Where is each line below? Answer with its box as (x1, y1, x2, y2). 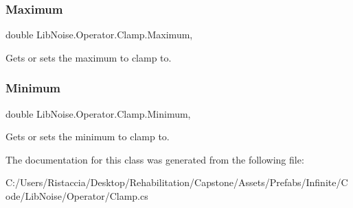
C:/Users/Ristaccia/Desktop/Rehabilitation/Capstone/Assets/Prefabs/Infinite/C (5, 175, 348, 190)
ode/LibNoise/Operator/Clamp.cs (5, 189, 148, 203)
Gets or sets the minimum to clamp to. (5, 129, 170, 144)
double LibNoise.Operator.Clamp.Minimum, (5, 106, 191, 120)
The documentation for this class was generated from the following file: (5, 152, 304, 166)
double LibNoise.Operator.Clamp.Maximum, (5, 27, 193, 42)
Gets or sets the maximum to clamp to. (5, 50, 172, 64)
